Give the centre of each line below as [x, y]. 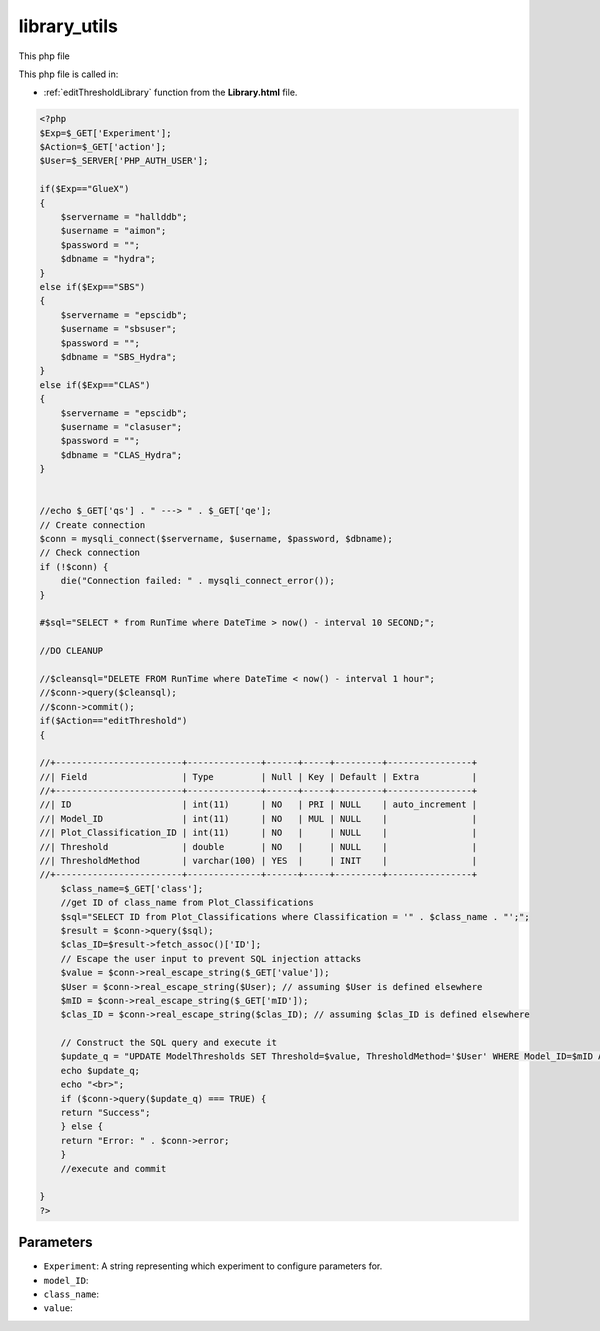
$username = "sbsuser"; [118, 329]
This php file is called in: [68, 74]
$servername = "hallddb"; [124, 217]
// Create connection [92, 524]
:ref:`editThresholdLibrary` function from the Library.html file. [170, 92]
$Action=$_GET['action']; [103, 147]
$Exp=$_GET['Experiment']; [105, 133]
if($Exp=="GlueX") [84, 189]
